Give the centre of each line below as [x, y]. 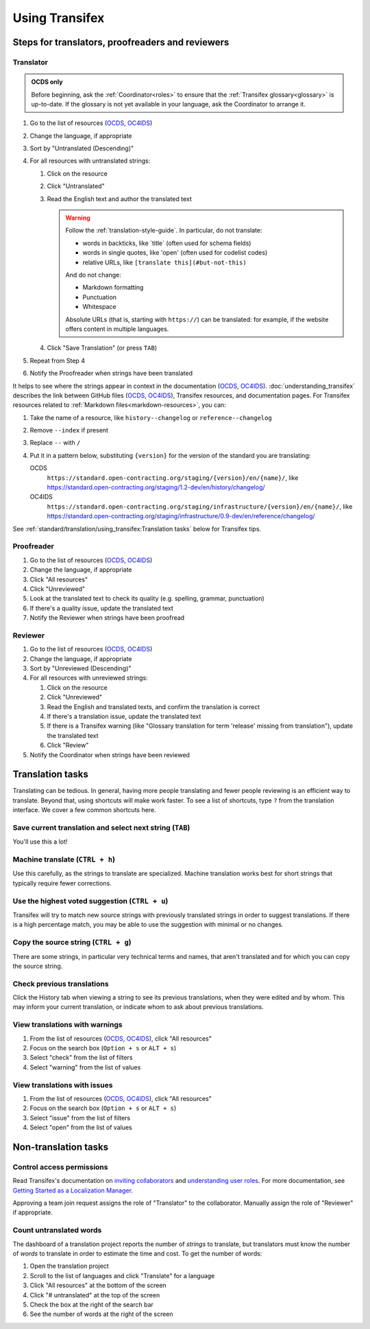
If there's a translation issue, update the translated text [124, 716]
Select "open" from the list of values [81, 1128]
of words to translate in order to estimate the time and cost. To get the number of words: [137, 1253]
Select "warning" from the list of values [85, 1067]
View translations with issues [63, 1085]
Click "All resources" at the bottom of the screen [98, 1285]
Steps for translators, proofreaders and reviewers [121, 42]
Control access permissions [60, 1167]
